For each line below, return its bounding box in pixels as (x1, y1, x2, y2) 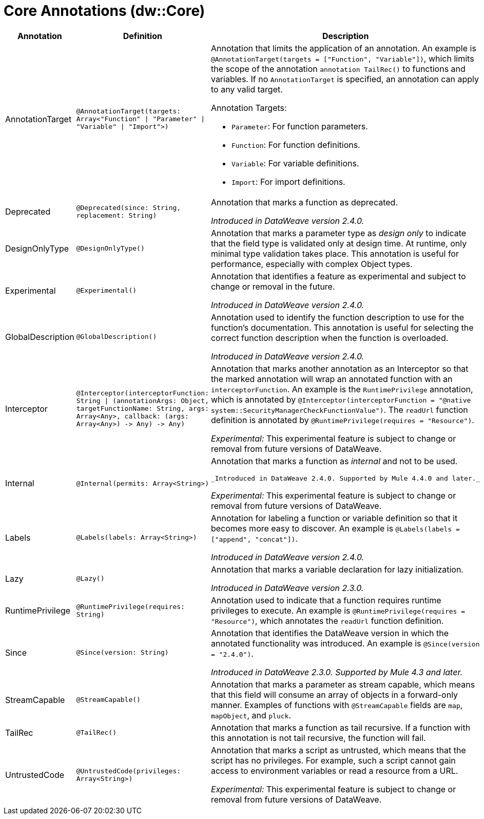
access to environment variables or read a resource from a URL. (210, 765, 458, 776)
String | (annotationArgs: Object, (76, 397, 209, 405)
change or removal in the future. (210, 281, 335, 292)
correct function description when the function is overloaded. (210, 332, 449, 343)
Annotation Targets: (210, 102, 287, 113)
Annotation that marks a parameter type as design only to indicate (210, 227, 467, 238)
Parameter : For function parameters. (231, 121, 368, 131)
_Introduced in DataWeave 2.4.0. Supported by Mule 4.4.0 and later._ (210, 474, 480, 482)
